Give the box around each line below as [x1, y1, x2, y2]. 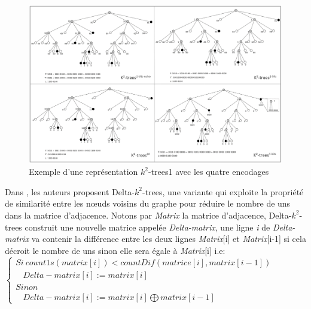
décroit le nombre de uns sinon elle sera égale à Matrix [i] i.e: [5, 244, 225, 256]
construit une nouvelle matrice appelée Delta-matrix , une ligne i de [25, 220, 270, 233]
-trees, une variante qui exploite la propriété [142, 185, 304, 198]
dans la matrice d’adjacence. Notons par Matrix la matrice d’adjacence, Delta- [5, 208, 292, 221]
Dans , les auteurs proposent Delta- [5, 185, 135, 198]
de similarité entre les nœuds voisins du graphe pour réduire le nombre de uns [5, 197, 291, 210]
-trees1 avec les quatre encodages [148, 165, 269, 178]
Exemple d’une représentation [29, 165, 138, 178]
